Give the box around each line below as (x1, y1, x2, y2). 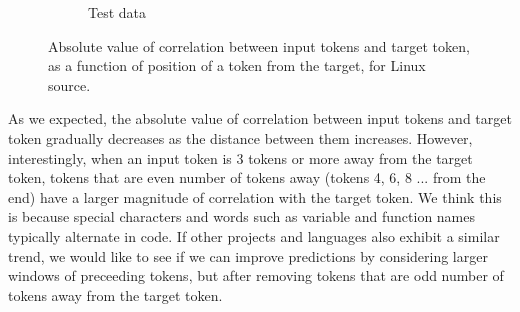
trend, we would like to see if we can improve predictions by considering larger (8, 245, 488, 266)
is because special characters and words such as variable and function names (8, 206, 476, 227)
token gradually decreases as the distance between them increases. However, (8, 127, 473, 148)
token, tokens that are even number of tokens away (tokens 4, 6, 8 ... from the (8, 167, 486, 188)
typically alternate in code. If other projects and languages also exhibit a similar (8, 225, 500, 246)
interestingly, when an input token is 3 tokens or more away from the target (8, 147, 473, 168)
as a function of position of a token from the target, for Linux (48, 55, 426, 76)
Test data (88, 2, 147, 22)
